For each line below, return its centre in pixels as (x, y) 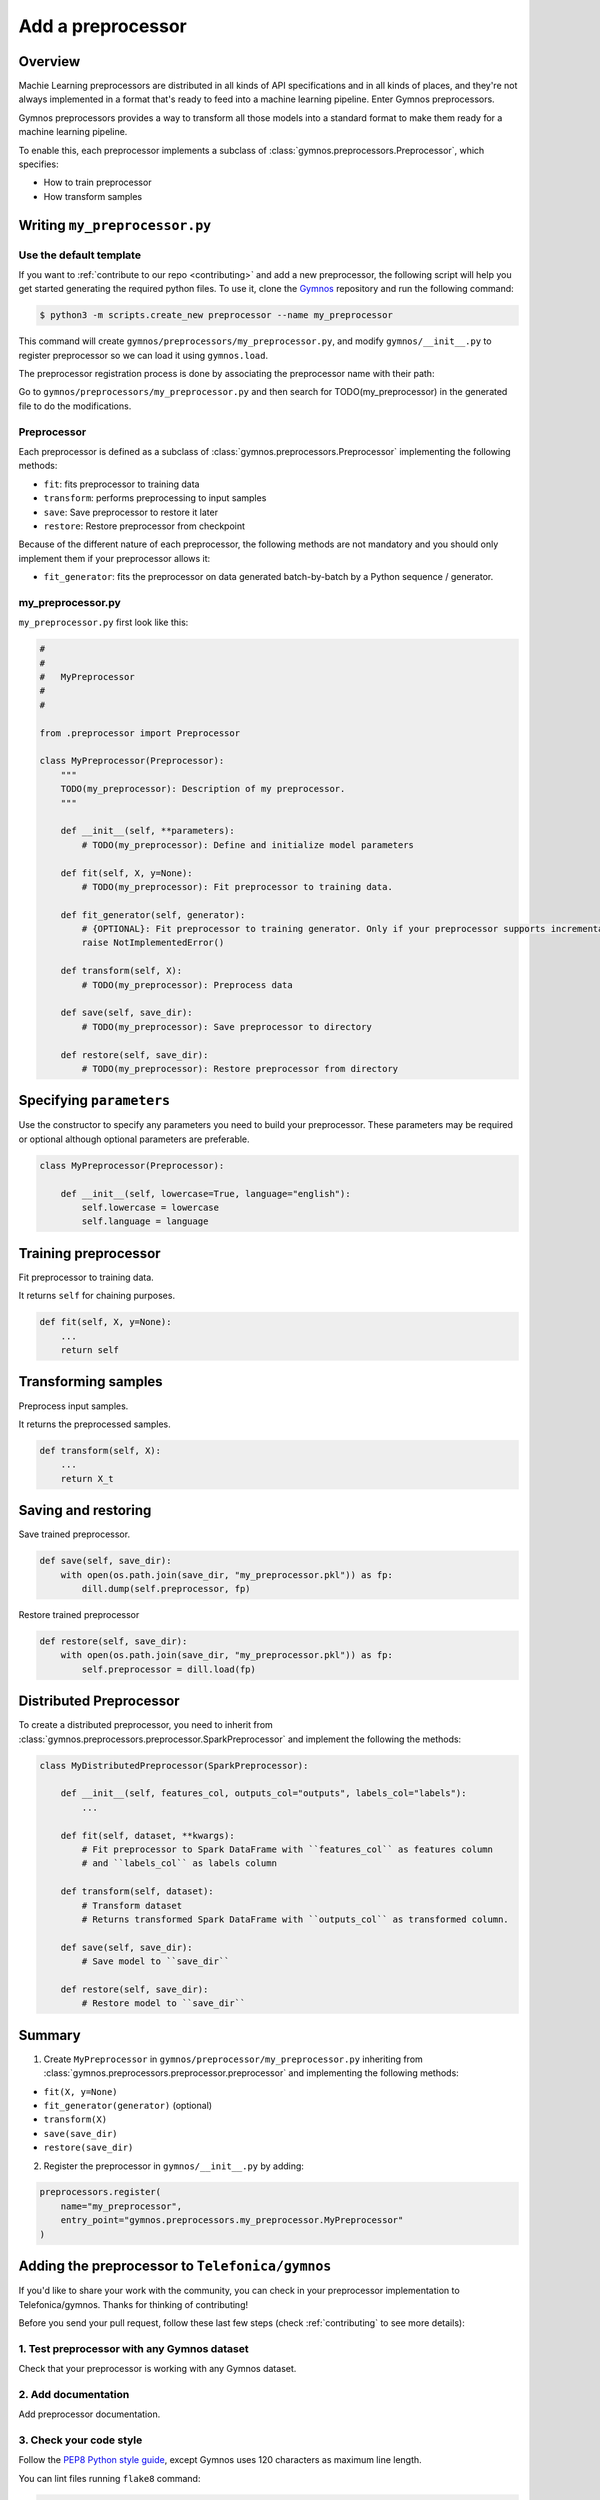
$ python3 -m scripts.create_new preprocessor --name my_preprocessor (216, 315)
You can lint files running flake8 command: (109, 2478)
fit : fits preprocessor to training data (121, 484)
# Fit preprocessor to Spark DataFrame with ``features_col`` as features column (287, 1849)
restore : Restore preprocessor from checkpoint (144, 526)
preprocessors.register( (100, 2192)
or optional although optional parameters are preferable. (134, 1139)
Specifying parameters (94, 1100)
